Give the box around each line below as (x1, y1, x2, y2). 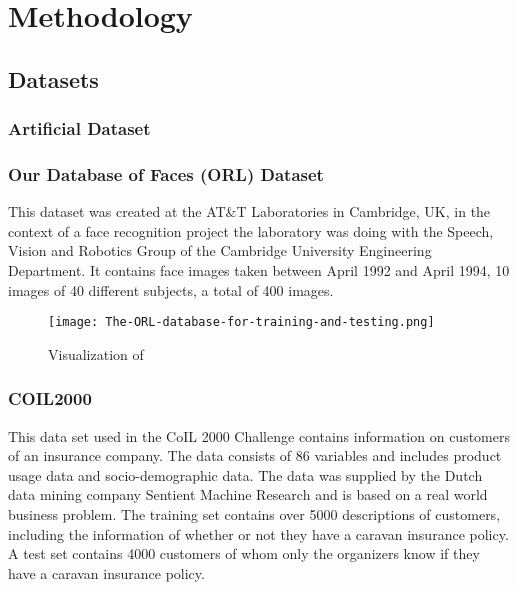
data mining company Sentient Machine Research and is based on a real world (8, 484, 488, 505)
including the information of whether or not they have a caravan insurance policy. (8, 523, 509, 544)
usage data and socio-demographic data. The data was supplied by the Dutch (8, 464, 483, 485)
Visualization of (48, 343, 144, 364)
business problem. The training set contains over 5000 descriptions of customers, (8, 504, 501, 525)
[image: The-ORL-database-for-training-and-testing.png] (48, 315, 435, 330)
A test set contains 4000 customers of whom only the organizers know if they (8, 543, 480, 564)
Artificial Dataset (8, 116, 151, 141)
